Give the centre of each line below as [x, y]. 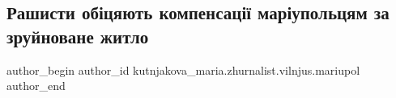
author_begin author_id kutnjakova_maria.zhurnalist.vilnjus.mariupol [183, 69]
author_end [36, 86]
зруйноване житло [78, 36]
